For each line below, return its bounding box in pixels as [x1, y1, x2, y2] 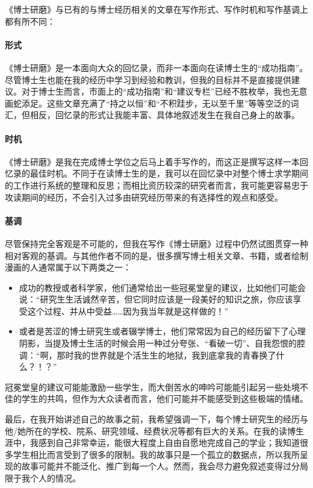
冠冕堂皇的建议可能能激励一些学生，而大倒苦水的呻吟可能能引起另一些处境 [5, 380, 300, 393]
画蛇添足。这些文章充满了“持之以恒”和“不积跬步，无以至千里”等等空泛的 [5, 96, 291, 109]
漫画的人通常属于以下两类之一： [5, 261, 131, 274]
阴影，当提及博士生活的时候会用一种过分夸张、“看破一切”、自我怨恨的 [19, 337, 297, 349]
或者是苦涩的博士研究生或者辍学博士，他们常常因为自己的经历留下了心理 [19, 325, 306, 337]
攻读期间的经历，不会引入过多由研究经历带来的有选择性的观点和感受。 [5, 190, 283, 203]
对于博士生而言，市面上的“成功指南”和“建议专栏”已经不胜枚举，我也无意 [21, 85, 308, 98]
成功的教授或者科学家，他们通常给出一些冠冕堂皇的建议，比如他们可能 [19, 281, 297, 293]
